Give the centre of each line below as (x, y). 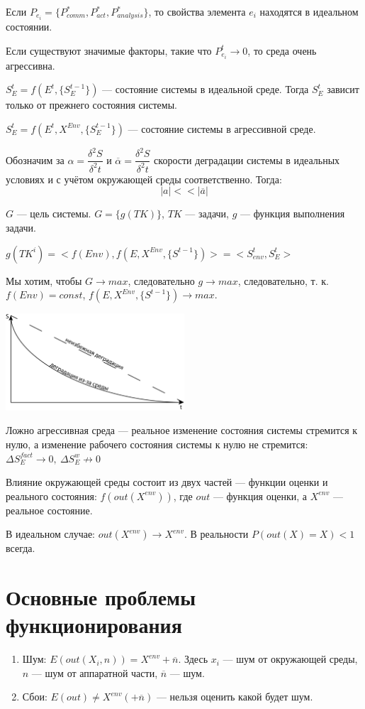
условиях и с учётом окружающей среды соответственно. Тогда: (144, 179)
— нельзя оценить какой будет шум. (235, 697)
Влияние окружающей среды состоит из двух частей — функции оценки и (167, 482)
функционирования (94, 625)
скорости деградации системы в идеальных (247, 159)
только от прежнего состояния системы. (91, 105)
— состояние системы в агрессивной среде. (222, 128)
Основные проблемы (101, 597)
